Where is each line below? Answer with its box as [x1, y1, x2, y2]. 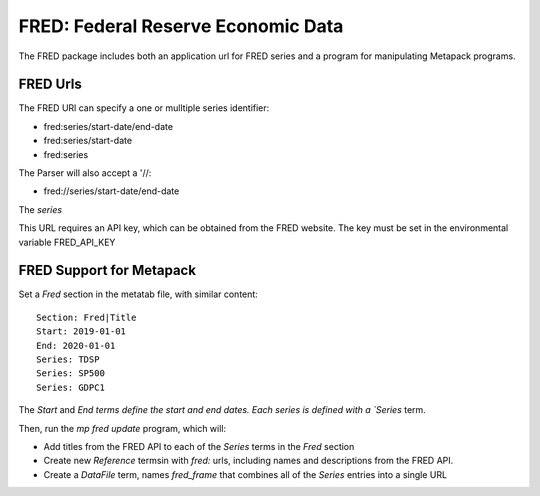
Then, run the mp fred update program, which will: [18, 422, 227, 434]
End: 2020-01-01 [36, 340, 116, 351]
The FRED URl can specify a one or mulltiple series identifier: [18, 102, 270, 114]
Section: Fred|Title [36, 311, 137, 323]
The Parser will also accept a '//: [18, 167, 152, 179]
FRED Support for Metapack [18, 262, 197, 279]
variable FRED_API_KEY [18, 236, 116, 248]
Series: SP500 [36, 368, 105, 379]
